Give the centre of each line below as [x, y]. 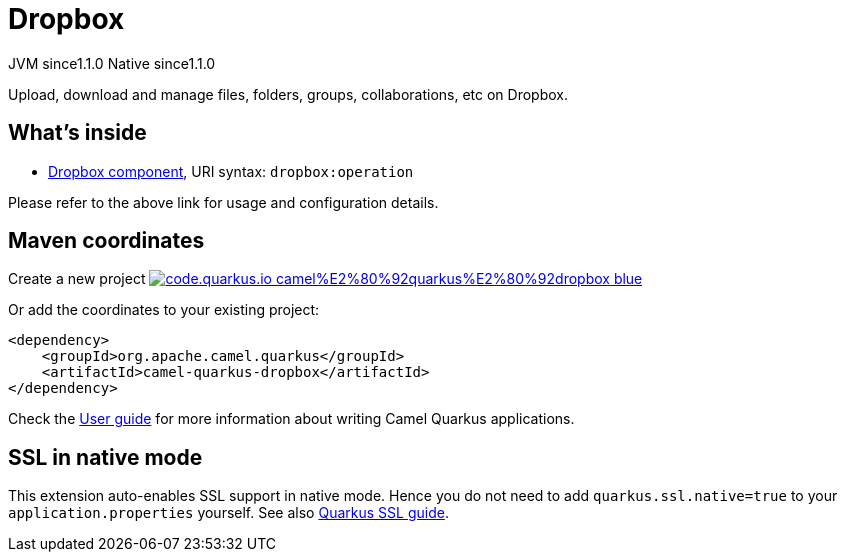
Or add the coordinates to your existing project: [164, 310]
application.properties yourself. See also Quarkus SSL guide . [228, 513]
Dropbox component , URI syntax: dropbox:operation [231, 171]
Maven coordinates [106, 241]
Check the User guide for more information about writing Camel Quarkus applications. [291, 419]
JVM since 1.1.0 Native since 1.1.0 [112, 63]
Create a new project [77, 279]
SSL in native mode [105, 457]
